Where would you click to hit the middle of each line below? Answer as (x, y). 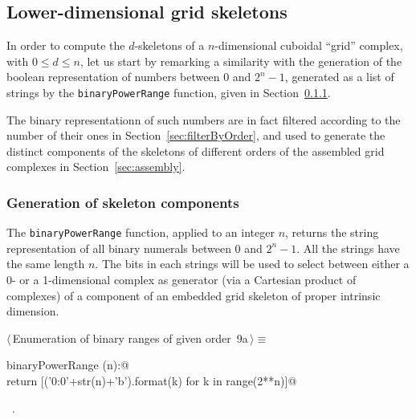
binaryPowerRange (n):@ (68, 365)
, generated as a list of (339, 77)
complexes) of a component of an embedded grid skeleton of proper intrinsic (194, 295)
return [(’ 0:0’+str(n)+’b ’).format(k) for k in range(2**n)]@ (152, 381)
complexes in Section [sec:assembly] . (96, 167)
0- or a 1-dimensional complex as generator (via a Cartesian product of (181, 280)
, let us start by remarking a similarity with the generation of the (241, 61)
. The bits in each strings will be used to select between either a (252, 264)
